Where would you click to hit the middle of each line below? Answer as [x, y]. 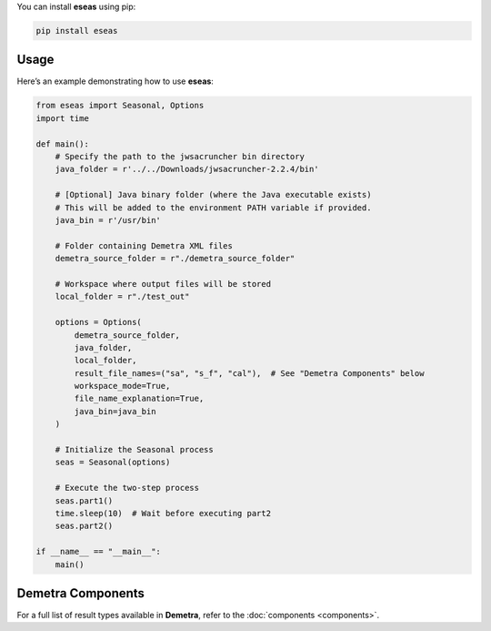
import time [63, 118]
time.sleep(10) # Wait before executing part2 [163, 513]
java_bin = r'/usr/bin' [108, 220]
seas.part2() [84, 526]
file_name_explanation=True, [139, 399]
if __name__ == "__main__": [98, 552]
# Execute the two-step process [127, 488]
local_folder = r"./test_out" [122, 297]
